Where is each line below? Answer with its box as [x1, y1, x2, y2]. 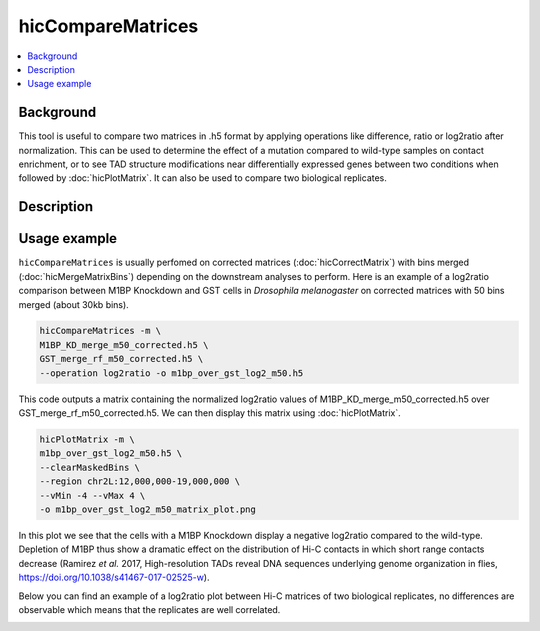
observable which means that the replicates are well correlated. [18, 603, 281, 615]
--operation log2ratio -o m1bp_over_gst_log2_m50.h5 [39, 367, 304, 379]
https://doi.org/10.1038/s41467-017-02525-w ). [18, 571, 210, 584]
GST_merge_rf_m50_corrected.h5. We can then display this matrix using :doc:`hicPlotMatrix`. [18, 407, 401, 419]
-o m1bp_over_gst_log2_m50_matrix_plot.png [39, 503, 257, 515]
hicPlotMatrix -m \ [39, 434, 135, 445]
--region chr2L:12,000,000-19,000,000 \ [39, 476, 240, 487]
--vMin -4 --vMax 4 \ [39, 490, 146, 501]
